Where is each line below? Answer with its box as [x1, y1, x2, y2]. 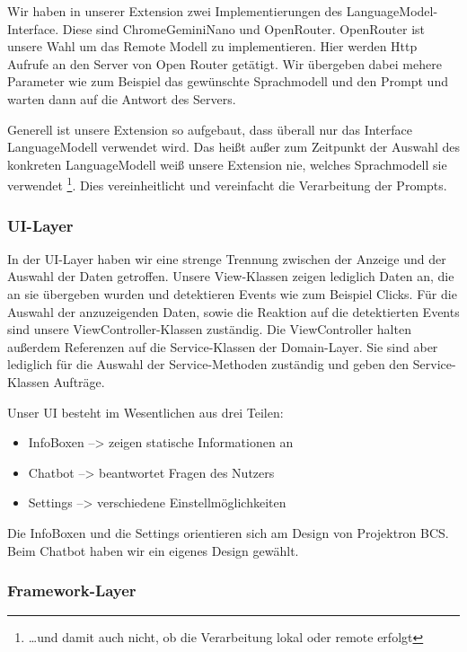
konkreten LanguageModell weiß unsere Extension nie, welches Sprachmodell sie [7, 154, 447, 173]
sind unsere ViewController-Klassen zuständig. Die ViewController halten [7, 320, 411, 339]
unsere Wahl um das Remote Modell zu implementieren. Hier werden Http [7, 37, 418, 56]
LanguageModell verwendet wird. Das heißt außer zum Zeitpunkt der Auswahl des [7, 137, 460, 156]
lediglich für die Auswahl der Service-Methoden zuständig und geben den [7, 355, 410, 374]
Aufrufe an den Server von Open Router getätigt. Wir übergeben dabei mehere [7, 54, 442, 73]
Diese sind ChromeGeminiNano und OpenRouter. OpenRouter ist [62, 19, 426, 38]
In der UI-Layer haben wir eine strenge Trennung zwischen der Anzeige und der [7, 249, 446, 268]
